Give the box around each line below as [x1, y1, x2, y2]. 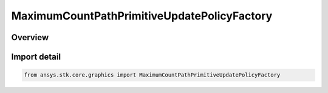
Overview [11, 32, 49, 43]
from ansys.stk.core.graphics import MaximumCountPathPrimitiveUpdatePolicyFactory [24, 72, 281, 78]
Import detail [11, 52, 61, 62]
